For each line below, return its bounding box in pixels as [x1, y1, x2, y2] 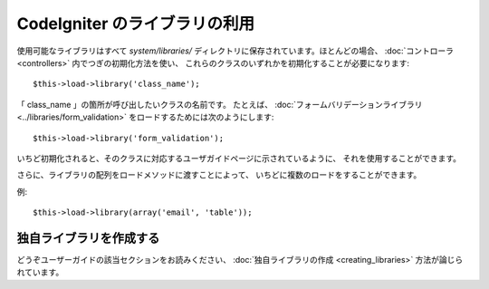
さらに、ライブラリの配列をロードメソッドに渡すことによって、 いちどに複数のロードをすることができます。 [16, 169, 422, 180]
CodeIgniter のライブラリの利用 [16, 14, 255, 34]
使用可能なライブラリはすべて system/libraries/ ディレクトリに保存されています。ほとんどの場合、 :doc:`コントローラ [16, 45, 455, 56]
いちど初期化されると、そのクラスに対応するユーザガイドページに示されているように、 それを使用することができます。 [16, 152, 462, 163]
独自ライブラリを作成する [16, 230, 160, 246]
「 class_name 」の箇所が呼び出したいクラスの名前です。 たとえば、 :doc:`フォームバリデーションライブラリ [16, 99, 423, 110]
